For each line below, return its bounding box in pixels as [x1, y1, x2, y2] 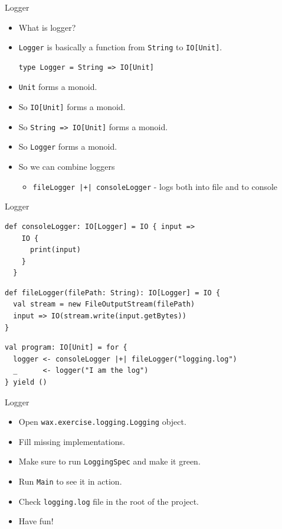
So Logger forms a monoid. [18, 140, 117, 153]
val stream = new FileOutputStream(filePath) [13, 300, 195, 309]
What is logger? [18, 21, 76, 33]
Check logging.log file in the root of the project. [18, 495, 199, 507]
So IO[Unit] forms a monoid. [18, 101, 126, 113]
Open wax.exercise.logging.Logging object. [18, 415, 186, 428]
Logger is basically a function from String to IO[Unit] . [18, 41, 222, 53]
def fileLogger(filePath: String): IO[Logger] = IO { [5, 288, 221, 297]
